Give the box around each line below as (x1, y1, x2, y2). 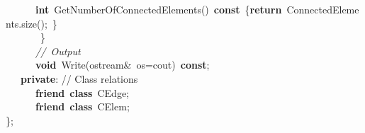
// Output (35, 43, 81, 58)
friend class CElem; (35, 99, 130, 114)
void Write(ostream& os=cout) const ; (35, 57, 210, 72)
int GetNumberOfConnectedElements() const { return (35, 2, 282, 16)
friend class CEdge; (35, 85, 130, 100)
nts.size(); (6, 16, 47, 30)
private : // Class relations (21, 71, 138, 86)
